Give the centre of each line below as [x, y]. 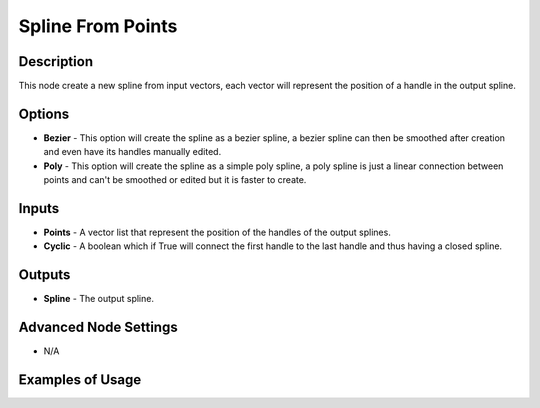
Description [56, 61]
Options [44, 113]
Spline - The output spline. [99, 299]
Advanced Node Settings [98, 327]
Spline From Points [98, 26]
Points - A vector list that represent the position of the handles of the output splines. [217, 232]
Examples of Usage [80, 380]
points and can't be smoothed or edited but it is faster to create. [175, 180]
